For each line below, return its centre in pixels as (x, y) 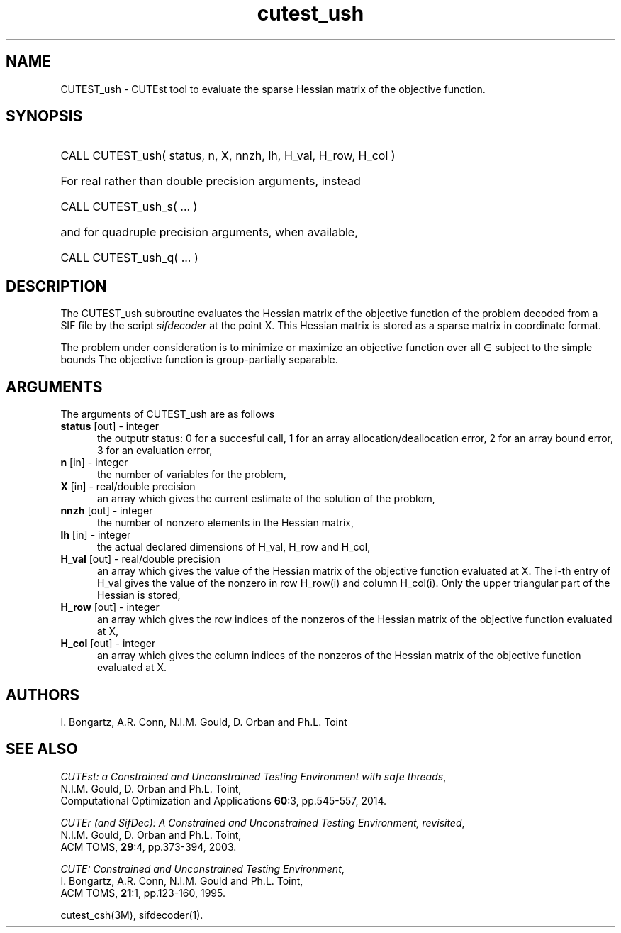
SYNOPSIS (44, 116)
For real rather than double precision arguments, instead (211, 181)
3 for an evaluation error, (155, 451)
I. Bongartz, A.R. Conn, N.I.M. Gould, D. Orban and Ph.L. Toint (204, 722)
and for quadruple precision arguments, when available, (209, 232)
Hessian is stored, (139, 595)
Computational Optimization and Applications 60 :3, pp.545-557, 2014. (224, 800)
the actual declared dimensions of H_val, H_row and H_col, (234, 547)
